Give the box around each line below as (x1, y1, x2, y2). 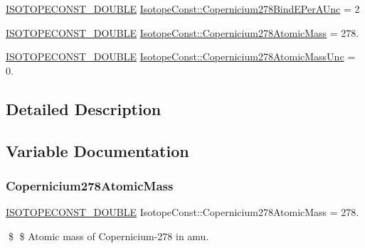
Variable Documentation (6, 139, 189, 161)
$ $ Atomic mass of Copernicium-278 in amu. (8, 228, 209, 243)
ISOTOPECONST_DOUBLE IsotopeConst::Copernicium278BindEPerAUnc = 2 (6, 1, 360, 16)
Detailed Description (6, 97, 162, 119)
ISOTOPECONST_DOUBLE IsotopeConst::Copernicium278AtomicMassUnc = (6, 49, 356, 64)
